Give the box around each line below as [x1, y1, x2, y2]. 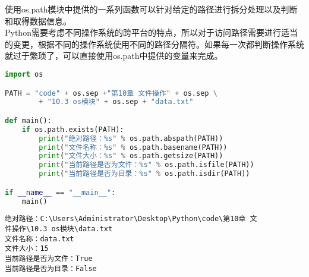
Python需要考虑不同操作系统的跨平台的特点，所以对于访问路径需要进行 [5, 26, 281, 39]
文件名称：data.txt [5, 234, 74, 243]
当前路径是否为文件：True [5, 254, 93, 263]
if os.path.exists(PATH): [21, 125, 124, 134]
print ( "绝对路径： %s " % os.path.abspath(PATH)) [39, 134, 223, 143]
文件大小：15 [5, 244, 49, 253]
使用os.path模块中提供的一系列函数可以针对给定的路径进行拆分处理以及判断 [5, 3, 298, 15]
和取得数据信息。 [5, 14, 71, 27]
